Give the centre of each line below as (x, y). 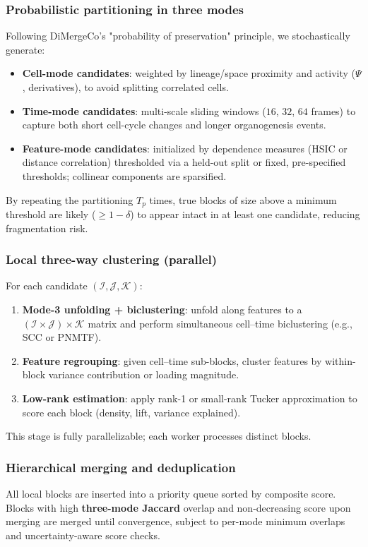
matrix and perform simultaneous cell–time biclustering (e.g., (220, 323)
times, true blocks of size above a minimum (243, 199)
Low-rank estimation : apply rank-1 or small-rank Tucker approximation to (190, 398)
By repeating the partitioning (70, 199)
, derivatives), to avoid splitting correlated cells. (125, 87)
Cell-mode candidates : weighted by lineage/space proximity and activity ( (189, 73)
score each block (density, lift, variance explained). (131, 412)
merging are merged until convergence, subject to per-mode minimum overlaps (176, 521)
